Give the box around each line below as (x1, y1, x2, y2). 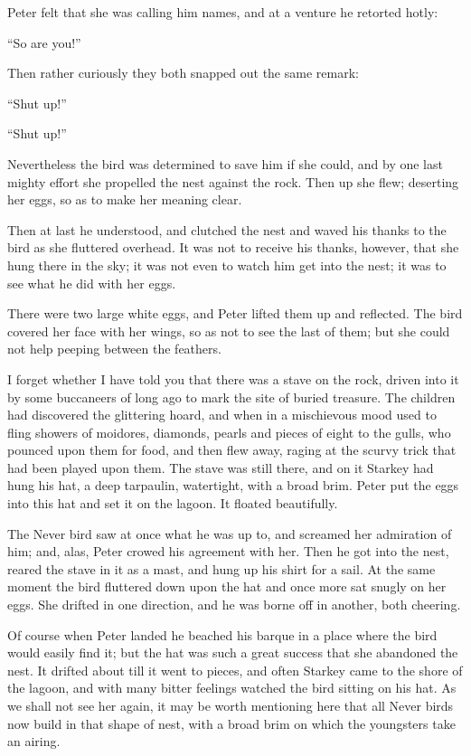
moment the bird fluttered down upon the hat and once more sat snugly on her (7, 577, 447, 596)
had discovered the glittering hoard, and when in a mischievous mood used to (7, 405, 437, 424)
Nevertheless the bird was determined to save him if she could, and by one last (7, 154, 443, 173)
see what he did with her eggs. (7, 273, 176, 292)
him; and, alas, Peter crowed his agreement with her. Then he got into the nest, (7, 542, 449, 561)
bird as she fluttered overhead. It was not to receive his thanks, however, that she (7, 238, 459, 257)
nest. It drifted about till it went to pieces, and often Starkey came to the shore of (7, 660, 463, 679)
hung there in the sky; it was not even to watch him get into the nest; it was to (7, 255, 447, 274)
